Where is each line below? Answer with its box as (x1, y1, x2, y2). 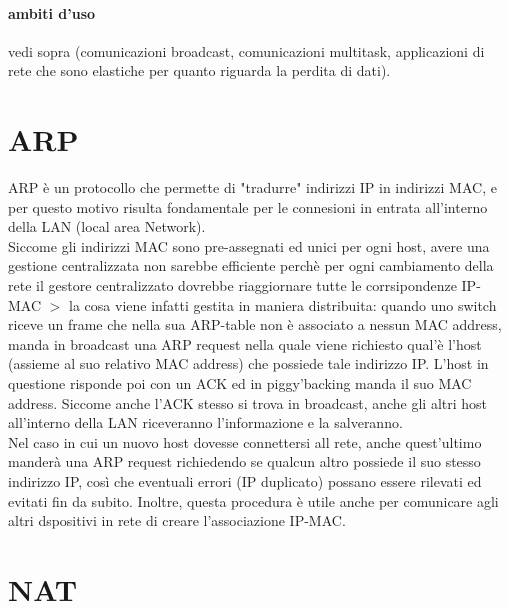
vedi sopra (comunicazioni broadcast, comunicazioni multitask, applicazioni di (8, 40, 485, 61)
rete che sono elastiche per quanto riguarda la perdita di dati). (8, 60, 391, 81)
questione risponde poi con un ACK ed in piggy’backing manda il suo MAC (8, 373, 472, 394)
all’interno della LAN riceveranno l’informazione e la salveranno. (8, 412, 403, 433)
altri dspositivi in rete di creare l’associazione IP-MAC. (8, 510, 346, 531)
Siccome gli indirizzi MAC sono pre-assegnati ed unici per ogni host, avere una (8, 235, 490, 256)
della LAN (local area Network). (8, 216, 206, 237)
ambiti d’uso (8, 2, 96, 23)
